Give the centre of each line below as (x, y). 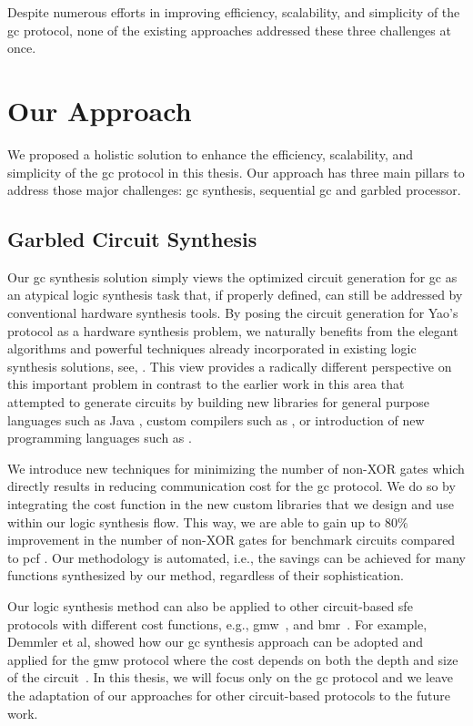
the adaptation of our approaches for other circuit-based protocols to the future (229, 695)
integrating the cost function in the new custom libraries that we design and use (231, 504)
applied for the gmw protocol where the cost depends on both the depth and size (233, 659)
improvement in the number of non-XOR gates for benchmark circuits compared (231, 540)
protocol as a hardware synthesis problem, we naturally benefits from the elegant (233, 330)
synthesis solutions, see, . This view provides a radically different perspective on (230, 366)
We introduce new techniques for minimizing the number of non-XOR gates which (236, 468)
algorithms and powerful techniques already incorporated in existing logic (212, 348)
